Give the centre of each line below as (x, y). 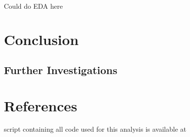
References (41, 105)
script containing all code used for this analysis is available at (95, 129)
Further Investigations (61, 70)
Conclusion (41, 39)
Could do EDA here (33, 6)
